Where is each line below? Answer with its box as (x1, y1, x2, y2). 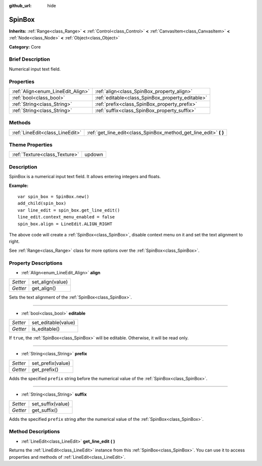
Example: (9, 183, 29, 188)
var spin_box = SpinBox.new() (17, 194, 90, 199)
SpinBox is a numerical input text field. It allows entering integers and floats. (9, 174, 161, 180)
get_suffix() (32, 407, 58, 414)
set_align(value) (32, 279, 68, 285)
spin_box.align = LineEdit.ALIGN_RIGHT (17, 221, 113, 227)
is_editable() (32, 326, 60, 333)
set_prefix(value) (32, 360, 70, 366)
